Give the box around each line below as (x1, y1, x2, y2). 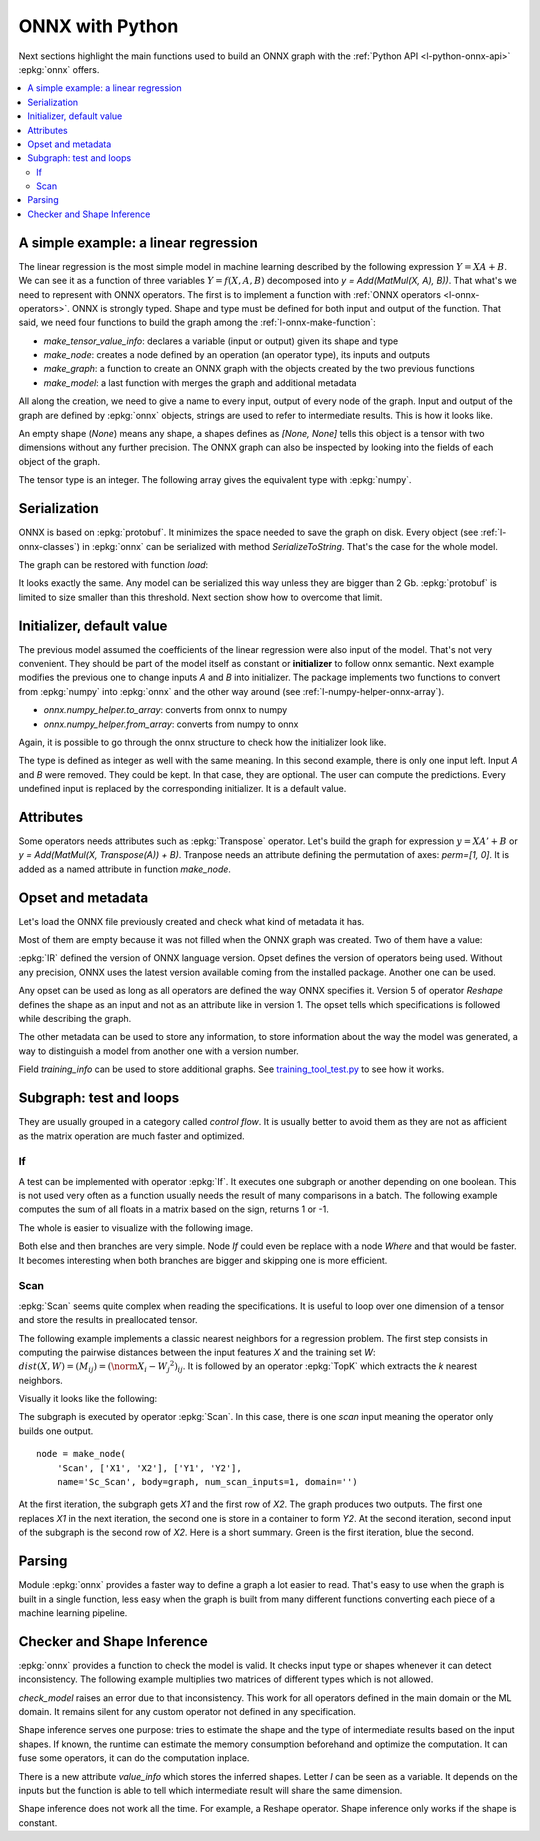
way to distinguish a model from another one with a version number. (18, 1045, 299, 1057)
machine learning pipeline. (18, 1606, 128, 1619)
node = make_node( (36, 1448, 127, 1460)
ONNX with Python (18, 15, 179, 37)
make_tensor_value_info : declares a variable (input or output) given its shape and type (43, 335, 399, 347)
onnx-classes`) (18, 540, 80, 552)
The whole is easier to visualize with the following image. (18, 1221, 254, 1234)
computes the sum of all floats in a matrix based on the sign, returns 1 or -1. (18, 1203, 329, 1215)
